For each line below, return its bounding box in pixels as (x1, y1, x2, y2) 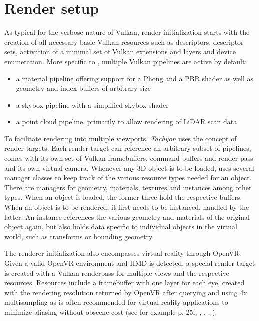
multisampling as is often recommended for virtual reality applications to (4, 297, 228, 307)
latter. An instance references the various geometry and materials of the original (4, 211, 250, 222)
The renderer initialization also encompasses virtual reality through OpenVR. (4, 248, 241, 258)
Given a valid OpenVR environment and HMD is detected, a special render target (4, 258, 255, 268)
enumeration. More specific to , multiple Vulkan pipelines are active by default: (4, 56, 247, 66)
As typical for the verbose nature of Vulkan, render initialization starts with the (4, 27, 250, 37)
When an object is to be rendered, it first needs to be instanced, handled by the (4, 202, 249, 212)
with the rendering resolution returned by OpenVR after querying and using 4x (4, 287, 247, 297)
